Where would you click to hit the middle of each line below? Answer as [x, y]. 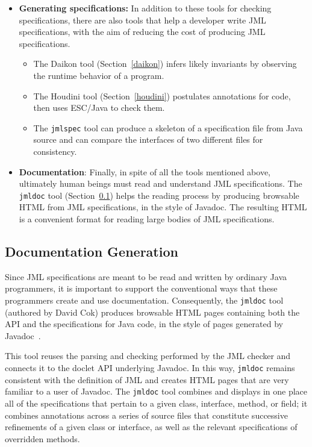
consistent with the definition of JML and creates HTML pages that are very [147, 379]
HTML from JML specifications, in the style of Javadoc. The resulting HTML [163, 207]
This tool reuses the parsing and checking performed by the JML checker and [148, 356]
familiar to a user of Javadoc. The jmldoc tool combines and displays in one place [156, 391]
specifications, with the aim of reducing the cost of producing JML [142, 32]
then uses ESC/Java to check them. [99, 108]
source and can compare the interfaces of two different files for [148, 139]
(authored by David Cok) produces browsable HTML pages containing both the [152, 312]
